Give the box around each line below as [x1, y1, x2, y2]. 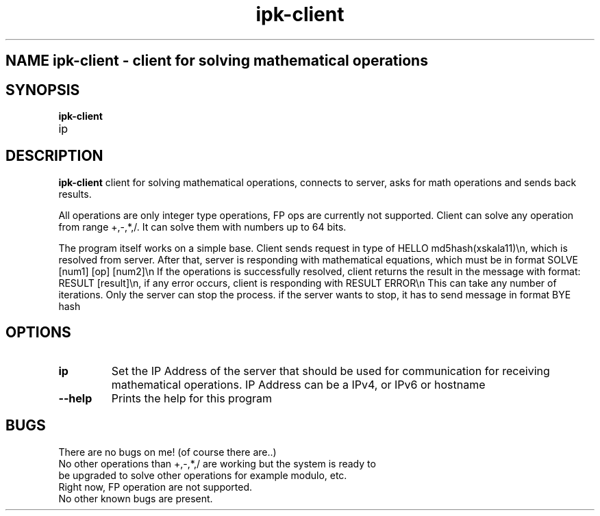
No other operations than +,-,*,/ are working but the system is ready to [58, 457, 376, 469]
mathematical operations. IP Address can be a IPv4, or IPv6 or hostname [111, 377, 486, 391]
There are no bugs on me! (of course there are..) [58, 446, 277, 458]
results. [58, 188, 92, 200]
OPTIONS [5, 324, 71, 341]
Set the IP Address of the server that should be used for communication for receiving [111, 363, 550, 378]
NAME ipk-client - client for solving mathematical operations [5, 52, 428, 70]
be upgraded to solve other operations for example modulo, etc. [58, 469, 347, 481]
